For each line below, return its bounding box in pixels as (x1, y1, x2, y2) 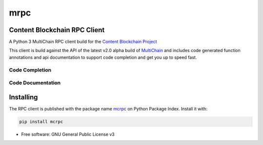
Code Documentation (9, 79, 61, 86)
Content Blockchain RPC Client (9, 26, 105, 34)
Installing (9, 93, 38, 101)
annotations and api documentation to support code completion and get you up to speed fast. (9, 54, 197, 60)
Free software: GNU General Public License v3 (21, 131, 115, 137)
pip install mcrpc (19, 119, 63, 124)
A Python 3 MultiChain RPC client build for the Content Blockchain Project (9, 39, 157, 45)
